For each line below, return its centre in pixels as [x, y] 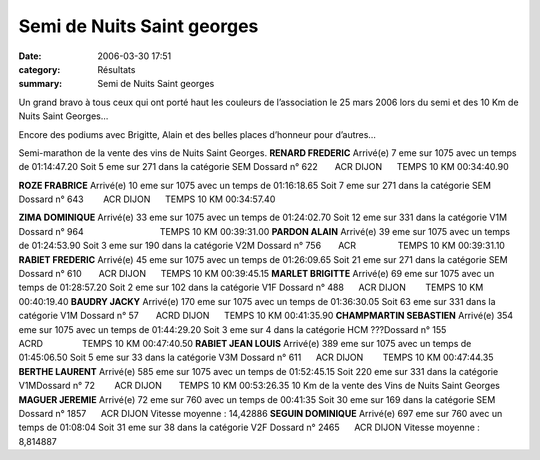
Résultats [116, 69]
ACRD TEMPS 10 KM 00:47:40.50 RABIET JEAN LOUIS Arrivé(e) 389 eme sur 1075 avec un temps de [245, 343]
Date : [30, 56]
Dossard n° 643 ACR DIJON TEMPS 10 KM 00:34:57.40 [147, 199]
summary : [40, 84]
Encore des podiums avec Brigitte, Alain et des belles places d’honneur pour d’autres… [197, 134]
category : [39, 69]
